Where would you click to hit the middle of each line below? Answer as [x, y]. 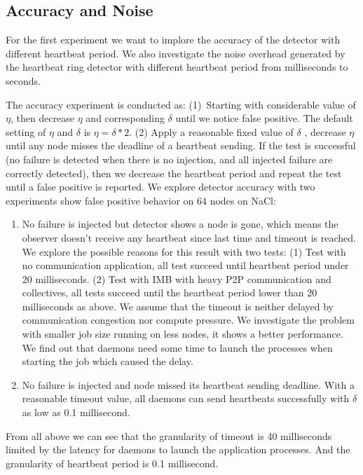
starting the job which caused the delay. [108, 361]
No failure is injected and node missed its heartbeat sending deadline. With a [188, 384]
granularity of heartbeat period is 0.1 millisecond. [112, 463]
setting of [26, 131]
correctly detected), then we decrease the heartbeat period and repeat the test [174, 173]
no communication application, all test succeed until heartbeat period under [185, 265]
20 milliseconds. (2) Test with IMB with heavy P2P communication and [177, 278]
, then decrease [42, 118]
